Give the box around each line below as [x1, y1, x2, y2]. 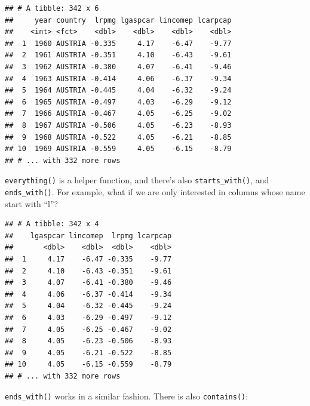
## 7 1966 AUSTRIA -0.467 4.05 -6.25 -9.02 [5, 109, 232, 118]
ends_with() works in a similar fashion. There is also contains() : [5, 389, 248, 402]
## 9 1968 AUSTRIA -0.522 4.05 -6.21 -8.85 [5, 133, 232, 142]
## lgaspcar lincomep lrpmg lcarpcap [5, 231, 172, 240]
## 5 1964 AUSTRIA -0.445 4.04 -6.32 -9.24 [5, 86, 232, 95]
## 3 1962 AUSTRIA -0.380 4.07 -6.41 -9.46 [5, 62, 232, 71]
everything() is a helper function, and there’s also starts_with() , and [5, 174, 269, 186]
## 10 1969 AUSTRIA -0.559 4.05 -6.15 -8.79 [5, 144, 232, 153]
